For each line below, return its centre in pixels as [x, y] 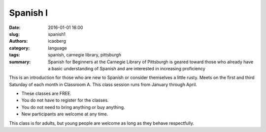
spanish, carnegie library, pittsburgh [85, 55]
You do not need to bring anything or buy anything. [73, 107]
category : [19, 48]
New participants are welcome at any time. [65, 114]
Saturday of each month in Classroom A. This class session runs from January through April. [103, 84]
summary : [20, 62]
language [57, 48]
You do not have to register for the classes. [65, 100]
